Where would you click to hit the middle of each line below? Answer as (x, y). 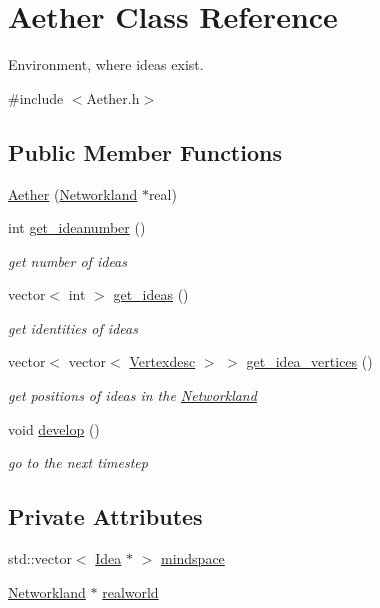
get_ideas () (151, 294)
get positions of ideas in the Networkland (132, 395)
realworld (130, 591)
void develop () (54, 428)
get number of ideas (67, 260)
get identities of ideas (73, 327)
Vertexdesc (162, 361)
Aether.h (113, 97)
